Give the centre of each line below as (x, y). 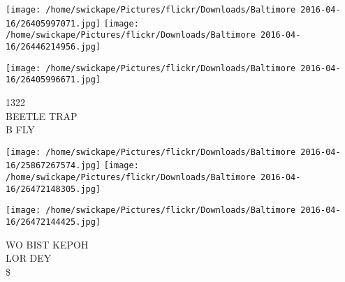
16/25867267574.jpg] (53, 166)
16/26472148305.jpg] (53, 189)
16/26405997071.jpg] (53, 23)
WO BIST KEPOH (47, 244)
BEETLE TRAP (42, 116)
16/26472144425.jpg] (53, 222)
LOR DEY (29, 258)
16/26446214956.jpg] (53, 46)
